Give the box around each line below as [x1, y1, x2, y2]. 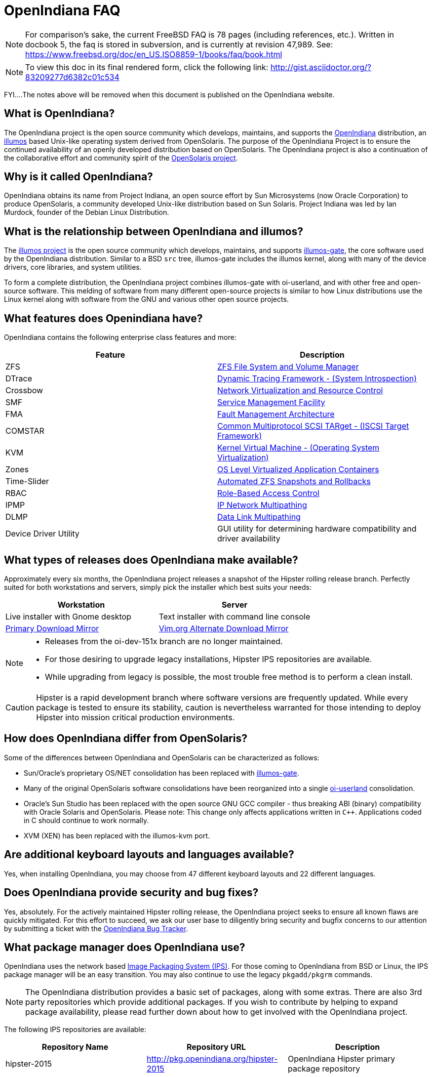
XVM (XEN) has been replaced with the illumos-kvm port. [24, 831, 210, 840]
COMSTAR [5, 426, 44, 436]
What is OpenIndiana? [4, 107, 115, 120]
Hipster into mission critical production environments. [36, 712, 235, 722]
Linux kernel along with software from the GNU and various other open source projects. [4, 295, 289, 304]
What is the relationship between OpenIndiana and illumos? [4, 225, 303, 238]
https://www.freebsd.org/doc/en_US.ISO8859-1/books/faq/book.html [25, 49, 282, 59]
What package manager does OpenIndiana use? [4, 941, 245, 953]
